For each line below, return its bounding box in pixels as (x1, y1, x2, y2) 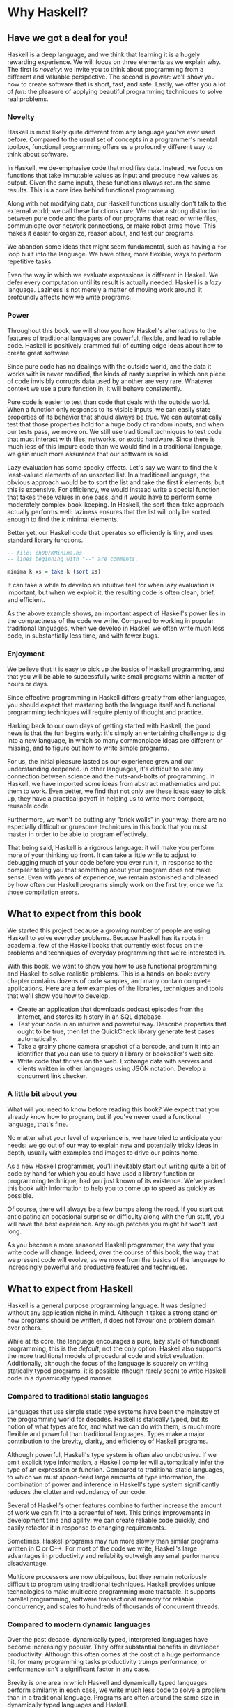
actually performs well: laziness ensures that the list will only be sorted (7, 507, 210, 516)
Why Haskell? (7, 4, 88, 20)
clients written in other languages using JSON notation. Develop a (17, 1064, 207, 1073)
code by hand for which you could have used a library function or (7, 1169, 195, 1178)
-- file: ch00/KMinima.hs (7, 549, 82, 556)
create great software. (7, 348, 71, 357)
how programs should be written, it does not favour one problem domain (7, 1316, 216, 1325)
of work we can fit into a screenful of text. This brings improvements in (7, 1508, 210, 1516)
